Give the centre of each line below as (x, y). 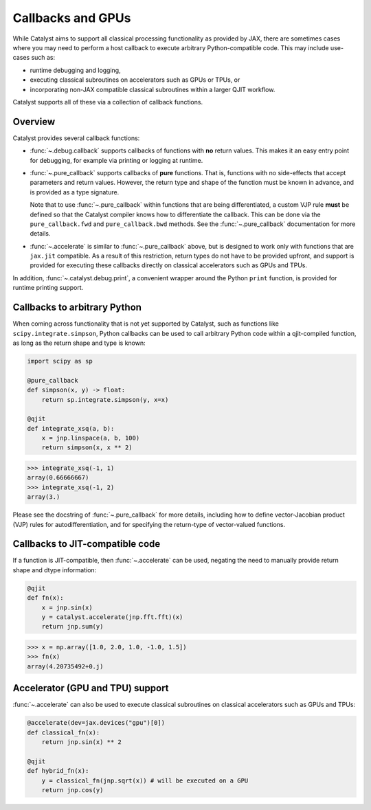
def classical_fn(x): (64, 732)
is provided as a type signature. (75, 192)
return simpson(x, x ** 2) (87, 448)
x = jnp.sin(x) (67, 607)
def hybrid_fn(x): (58, 771)
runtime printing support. (48, 288)
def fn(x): (45, 598)
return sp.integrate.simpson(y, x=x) (105, 400)
